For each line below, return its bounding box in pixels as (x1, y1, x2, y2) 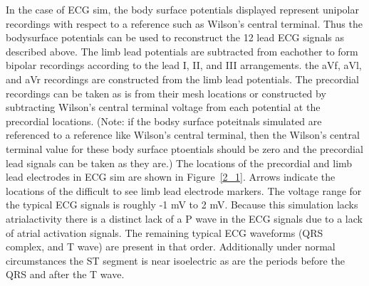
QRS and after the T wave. (6, 267, 125, 282)
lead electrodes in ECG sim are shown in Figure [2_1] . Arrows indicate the (6, 169, 336, 184)
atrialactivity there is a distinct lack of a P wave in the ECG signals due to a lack (6, 211, 363, 226)
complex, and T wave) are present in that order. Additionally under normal (6, 239, 336, 254)
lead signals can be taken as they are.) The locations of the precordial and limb (6, 155, 353, 170)
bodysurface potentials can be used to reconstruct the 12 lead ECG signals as (6, 30, 344, 45)
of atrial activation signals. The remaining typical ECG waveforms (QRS (6, 225, 323, 240)
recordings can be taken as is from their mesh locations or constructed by (6, 85, 326, 100)
